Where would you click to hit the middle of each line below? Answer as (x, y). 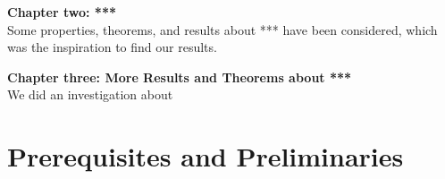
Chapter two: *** (62, 12)
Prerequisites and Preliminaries (206, 156)
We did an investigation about (90, 94)
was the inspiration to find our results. (112, 47)
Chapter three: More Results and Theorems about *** (180, 77)
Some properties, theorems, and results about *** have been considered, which (222, 29)
